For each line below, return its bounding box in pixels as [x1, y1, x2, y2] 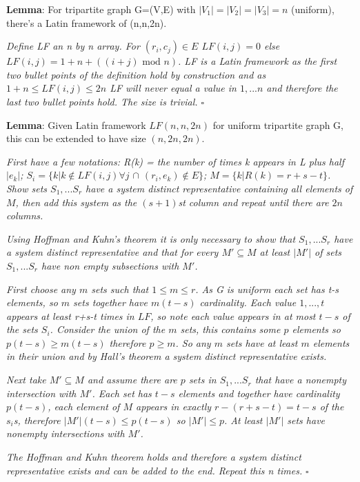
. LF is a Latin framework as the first [178, 54, 337, 68]
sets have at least [226, 335, 298, 350]
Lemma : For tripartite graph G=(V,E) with [6, 2, 196, 16]
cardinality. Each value [199, 295, 297, 310]
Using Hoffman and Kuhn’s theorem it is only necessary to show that [6, 231, 296, 245]
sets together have [73, 295, 148, 310]
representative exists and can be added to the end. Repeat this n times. [6, 463, 303, 477]
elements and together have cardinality [178, 385, 340, 400]
